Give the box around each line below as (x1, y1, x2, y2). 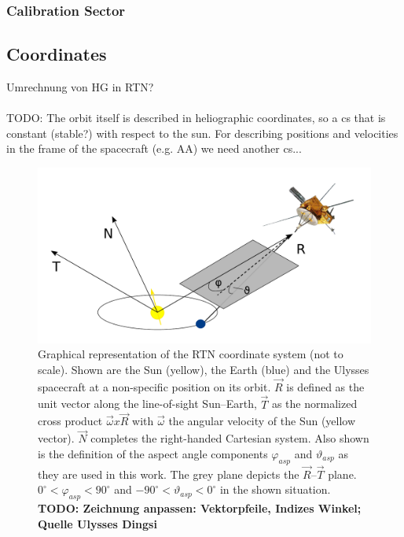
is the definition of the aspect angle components (38, 445, 268, 461)
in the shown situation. (219, 481, 331, 498)
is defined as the (286, 378, 365, 394)
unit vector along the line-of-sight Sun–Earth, (38, 395, 257, 412)
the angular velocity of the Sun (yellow (168, 413, 356, 429)
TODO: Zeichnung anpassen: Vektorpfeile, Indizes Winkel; (38, 500, 362, 517)
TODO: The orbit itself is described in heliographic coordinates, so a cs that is (6, 109, 386, 126)
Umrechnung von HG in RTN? (6, 79, 154, 95)
